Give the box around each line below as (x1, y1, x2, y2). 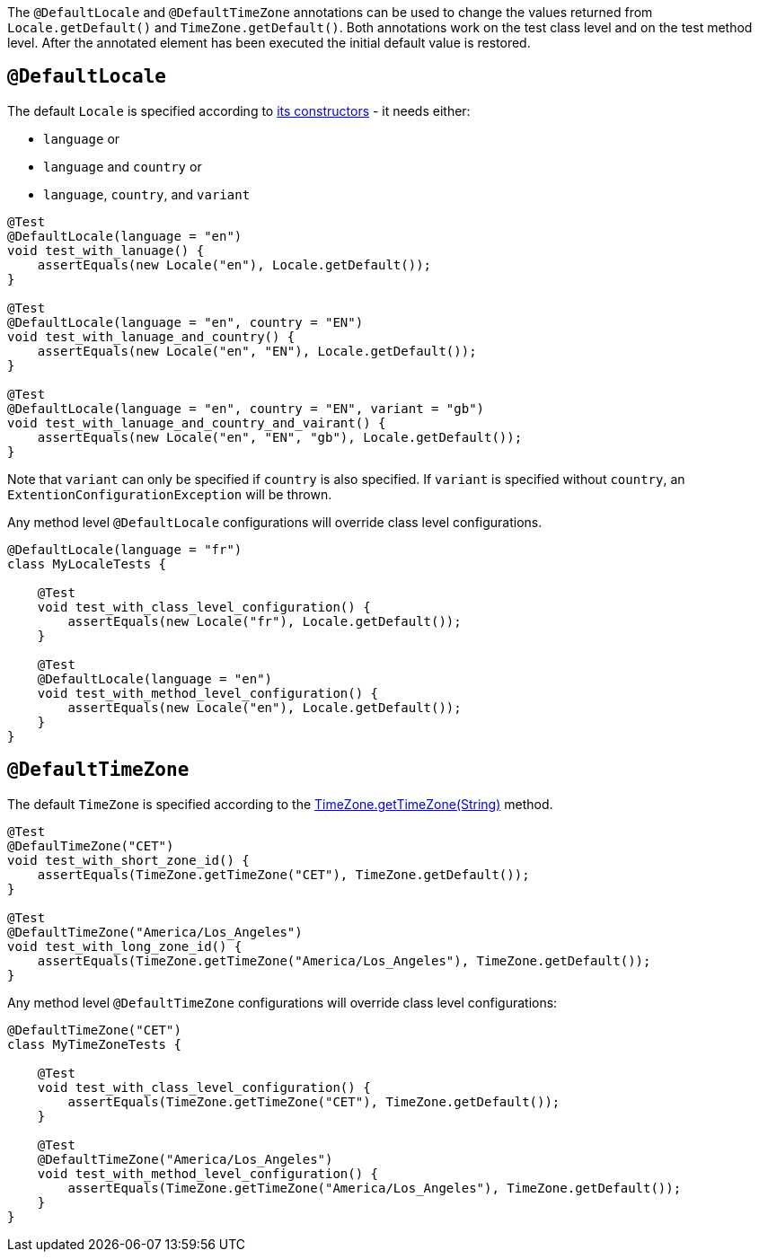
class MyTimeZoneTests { (7, 1036, 181, 1052)
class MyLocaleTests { (7, 556, 167, 571)
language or (43, 130, 120, 146)
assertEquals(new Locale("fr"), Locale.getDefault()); (67, 613, 462, 629)
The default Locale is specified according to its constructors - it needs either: (7, 102, 471, 119)
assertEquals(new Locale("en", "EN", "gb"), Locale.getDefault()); (37, 429, 523, 445)
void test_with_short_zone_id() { (7, 852, 250, 867)
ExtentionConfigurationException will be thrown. (7, 486, 332, 502)
